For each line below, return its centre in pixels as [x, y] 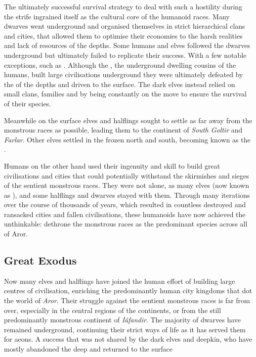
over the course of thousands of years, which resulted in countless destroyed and [125, 204]
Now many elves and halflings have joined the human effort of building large [120, 281]
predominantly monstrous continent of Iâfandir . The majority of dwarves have [122, 320]
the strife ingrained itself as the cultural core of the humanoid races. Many [117, 16]
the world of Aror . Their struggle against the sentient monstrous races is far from [127, 300]
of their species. [28, 103]
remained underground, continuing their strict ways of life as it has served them [125, 329]
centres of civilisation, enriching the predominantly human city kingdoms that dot [128, 290]
